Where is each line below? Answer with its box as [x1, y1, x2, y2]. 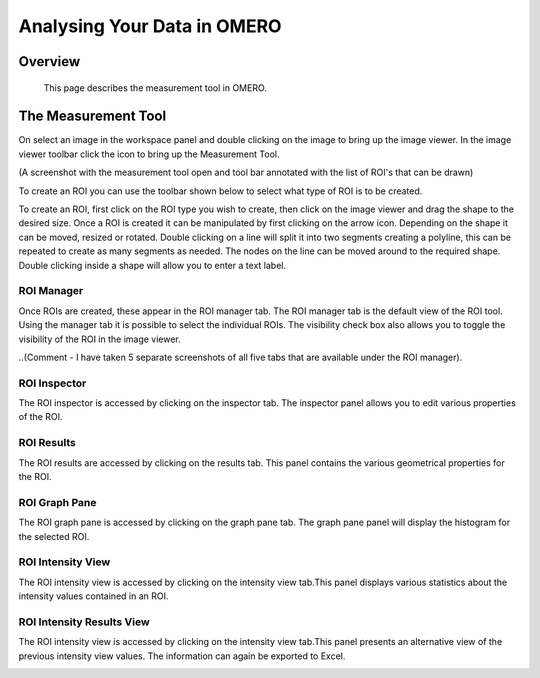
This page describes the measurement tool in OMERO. [43, 81, 267, 94]
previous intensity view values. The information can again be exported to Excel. [18, 650, 346, 662]
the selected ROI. [18, 530, 90, 542]
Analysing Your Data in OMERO [18, 15, 282, 37]
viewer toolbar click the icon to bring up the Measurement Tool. [18, 148, 280, 160]
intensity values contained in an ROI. [18, 590, 169, 602]
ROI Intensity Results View [18, 615, 150, 629]
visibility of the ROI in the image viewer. [18, 333, 182, 345]
